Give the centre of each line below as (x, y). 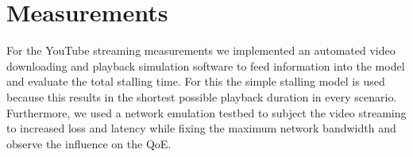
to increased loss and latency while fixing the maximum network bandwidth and (201, 128)
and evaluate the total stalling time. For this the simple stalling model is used (196, 81)
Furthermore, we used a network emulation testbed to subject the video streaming (206, 112)
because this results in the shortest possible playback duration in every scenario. (202, 96)
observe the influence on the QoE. (89, 143)
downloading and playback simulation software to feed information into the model (206, 65)
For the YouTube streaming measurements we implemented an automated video (201, 50)
